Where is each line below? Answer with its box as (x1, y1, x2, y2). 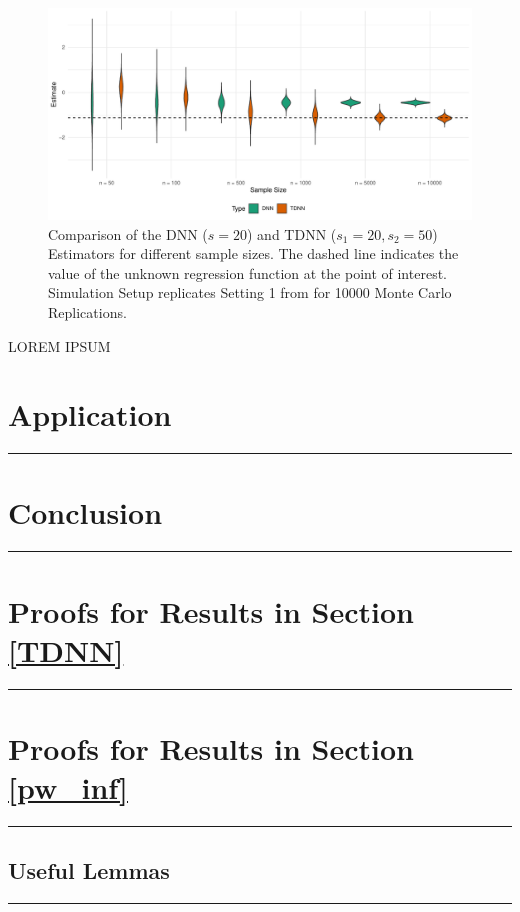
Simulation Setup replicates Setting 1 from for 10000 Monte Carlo (48, 282, 452, 303)
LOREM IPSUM (8, 335, 111, 356)
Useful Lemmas (8, 855, 170, 886)
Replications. (48, 301, 127, 322)
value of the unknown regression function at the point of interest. (48, 262, 447, 283)
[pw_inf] (8, 767, 129, 808)
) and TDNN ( (247, 223, 337, 244)
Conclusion (8, 492, 163, 533)
